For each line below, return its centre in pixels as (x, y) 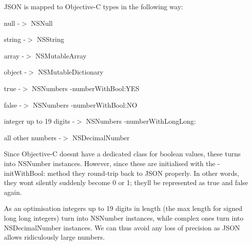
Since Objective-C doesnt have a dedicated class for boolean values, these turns (122, 154)
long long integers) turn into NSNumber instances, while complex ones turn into (124, 217)
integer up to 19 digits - (39, 121)
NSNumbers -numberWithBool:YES (86, 88)
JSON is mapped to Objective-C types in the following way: (94, 6)
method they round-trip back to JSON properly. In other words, (143, 173)
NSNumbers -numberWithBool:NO (85, 104)
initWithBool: (25, 173)
